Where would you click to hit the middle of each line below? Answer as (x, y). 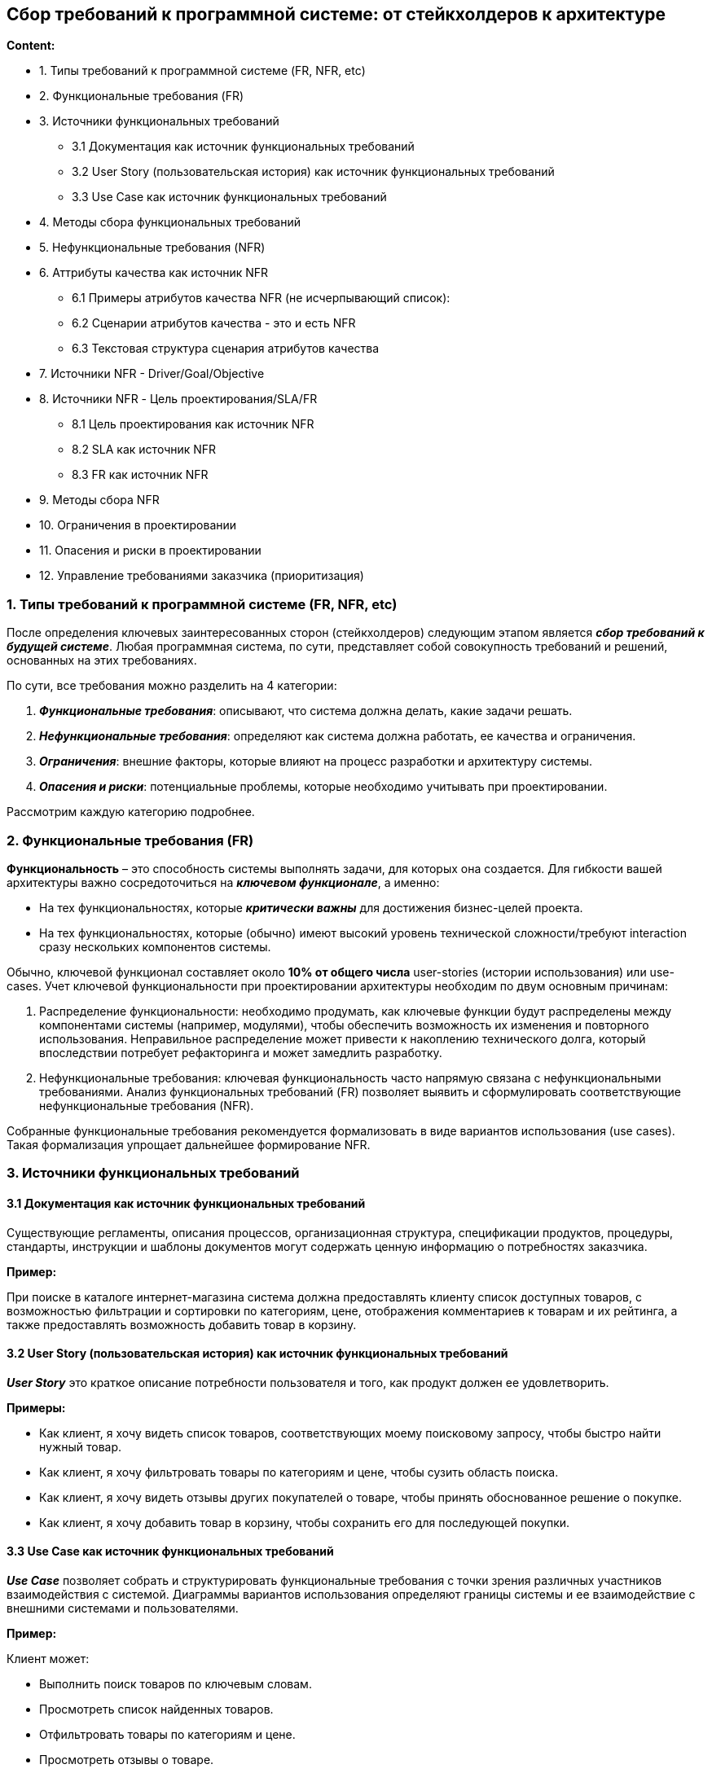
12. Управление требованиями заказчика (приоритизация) (202, 576)
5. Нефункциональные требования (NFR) (152, 248)
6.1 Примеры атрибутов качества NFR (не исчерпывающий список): (261, 298)
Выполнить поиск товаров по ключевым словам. (176, 1683)
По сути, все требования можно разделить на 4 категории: (172, 686)
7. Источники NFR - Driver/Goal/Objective (152, 374)
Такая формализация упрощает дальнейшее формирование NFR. (189, 1144)
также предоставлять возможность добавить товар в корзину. (182, 1324)
